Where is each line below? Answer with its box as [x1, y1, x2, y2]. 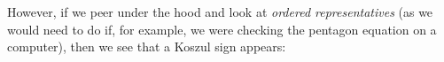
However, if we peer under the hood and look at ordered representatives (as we [7, 3, 433, 20]
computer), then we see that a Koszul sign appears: [7, 37, 286, 56]
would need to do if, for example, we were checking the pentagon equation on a [7, 19, 437, 38]
